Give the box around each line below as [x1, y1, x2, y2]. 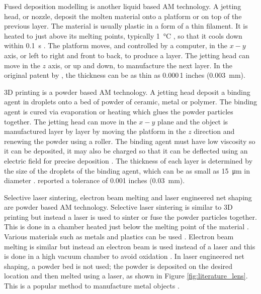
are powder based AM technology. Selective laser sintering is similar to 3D [4, 202, 233, 212]
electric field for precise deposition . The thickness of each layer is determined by [4, 155, 253, 166]
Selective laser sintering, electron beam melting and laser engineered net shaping [4, 192, 252, 202]
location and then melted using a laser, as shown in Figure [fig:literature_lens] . [4, 270, 248, 281]
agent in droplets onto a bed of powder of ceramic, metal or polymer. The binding [4, 96, 257, 107]
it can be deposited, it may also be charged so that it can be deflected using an [4, 145, 248, 156]
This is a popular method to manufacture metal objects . [4, 280, 180, 291]
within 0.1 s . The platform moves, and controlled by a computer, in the [4, 40, 227, 51]
